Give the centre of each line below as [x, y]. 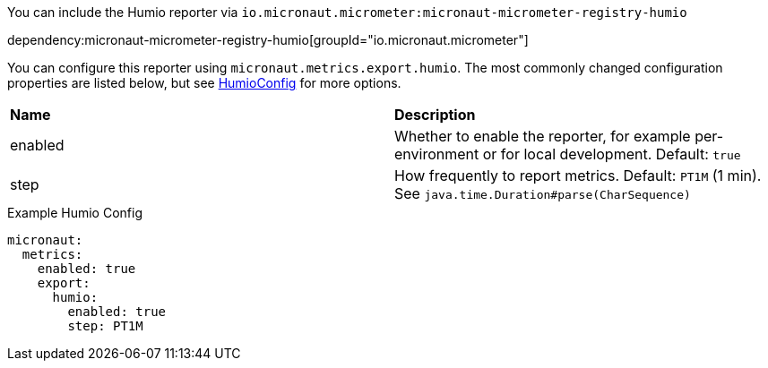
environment [437, 154]
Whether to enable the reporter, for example [543, 136]
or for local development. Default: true [612, 154]
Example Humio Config [75, 213]
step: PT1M [105, 326]
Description [435, 115]
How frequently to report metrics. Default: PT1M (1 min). [578, 175]
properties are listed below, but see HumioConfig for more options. [204, 83]
